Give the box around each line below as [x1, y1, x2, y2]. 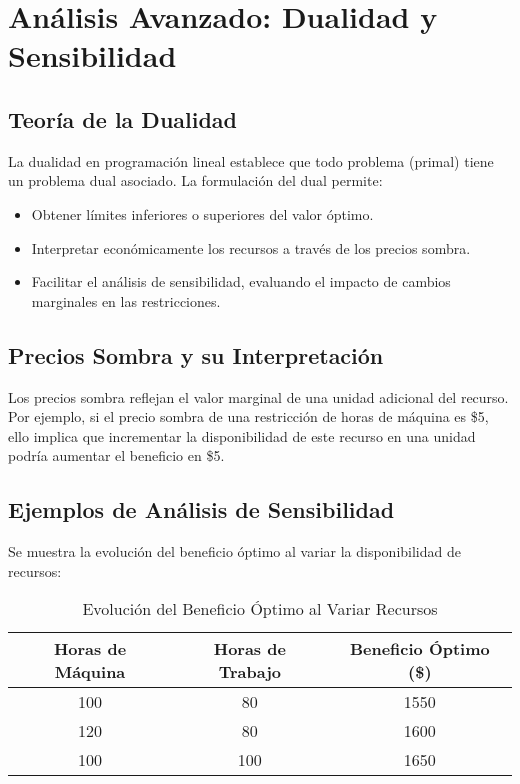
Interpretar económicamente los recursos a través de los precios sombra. [31, 237, 471, 258]
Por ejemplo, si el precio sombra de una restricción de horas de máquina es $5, [8, 406, 489, 427]
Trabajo [218, 660, 281, 684]
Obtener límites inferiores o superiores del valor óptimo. [31, 203, 374, 224]
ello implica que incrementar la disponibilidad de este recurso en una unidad [8, 425, 476, 446]
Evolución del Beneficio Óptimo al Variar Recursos [82, 597, 438, 621]
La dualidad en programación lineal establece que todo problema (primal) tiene [8, 150, 494, 171]
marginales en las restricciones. [31, 290, 221, 311]
